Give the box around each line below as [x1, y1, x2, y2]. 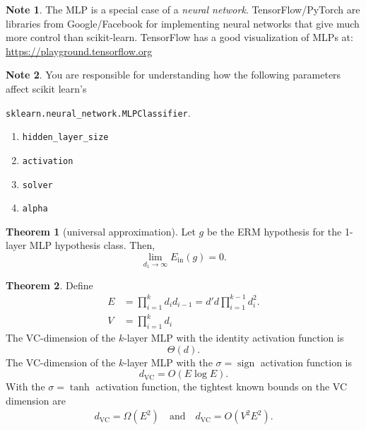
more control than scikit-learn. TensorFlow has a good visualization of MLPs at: [6, 30, 353, 45]
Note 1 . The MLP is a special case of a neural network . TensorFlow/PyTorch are [6, 2, 360, 16]
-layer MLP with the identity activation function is [124, 330, 344, 344]
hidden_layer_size [22, 132, 109, 143]
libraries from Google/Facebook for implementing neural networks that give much [6, 16, 360, 30]
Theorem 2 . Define [6, 277, 93, 292]
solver [22, 180, 53, 190]
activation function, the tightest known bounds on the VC [95, 379, 348, 394]
